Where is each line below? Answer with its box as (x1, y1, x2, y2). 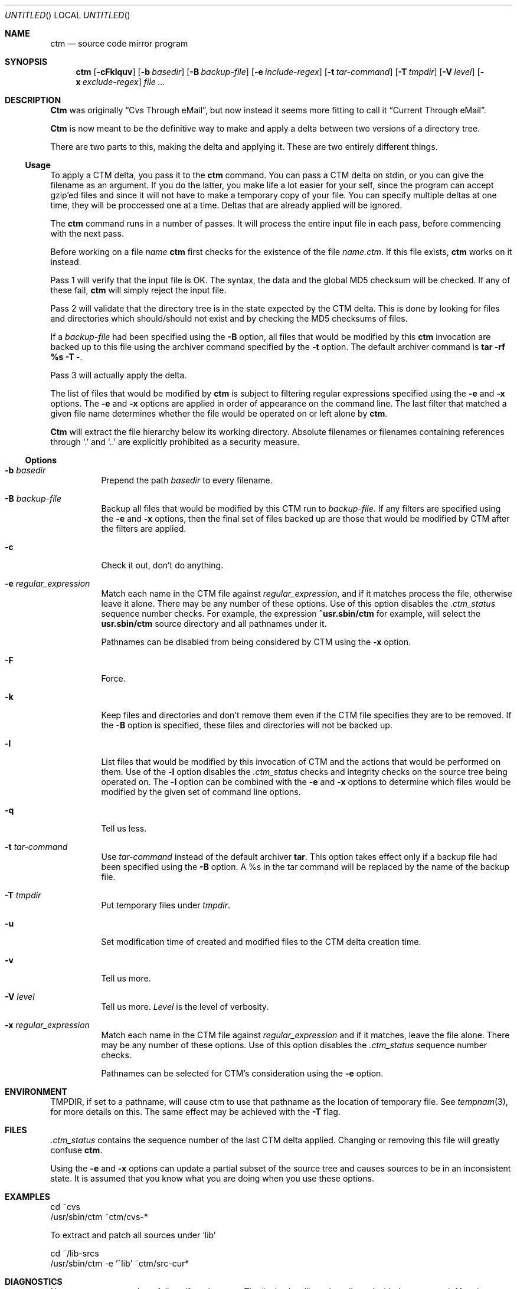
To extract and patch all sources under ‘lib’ (50, 1230, 216, 1240)
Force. (101, 673, 126, 683)
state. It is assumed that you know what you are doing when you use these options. (50, 1173, 374, 1183)
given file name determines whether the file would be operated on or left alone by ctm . (50, 408, 388, 418)
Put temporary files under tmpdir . (101, 900, 231, 910)
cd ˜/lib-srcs (50, 1248, 99, 1258)
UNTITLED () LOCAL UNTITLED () (5, 10, 130, 20)
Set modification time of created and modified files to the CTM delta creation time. (101, 937, 421, 947)
